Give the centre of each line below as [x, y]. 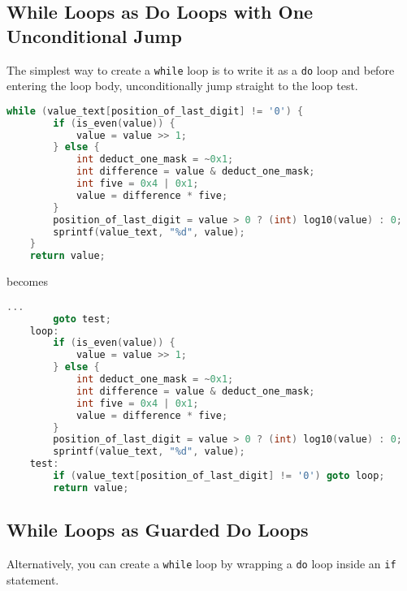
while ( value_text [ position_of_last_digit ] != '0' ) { [155, 111]
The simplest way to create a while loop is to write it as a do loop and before [201, 69]
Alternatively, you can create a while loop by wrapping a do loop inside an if [201, 564]
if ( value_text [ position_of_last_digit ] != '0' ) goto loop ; [219, 476]
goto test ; [82, 319]
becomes [28, 281]
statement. [33, 579]
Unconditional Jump [94, 35]
